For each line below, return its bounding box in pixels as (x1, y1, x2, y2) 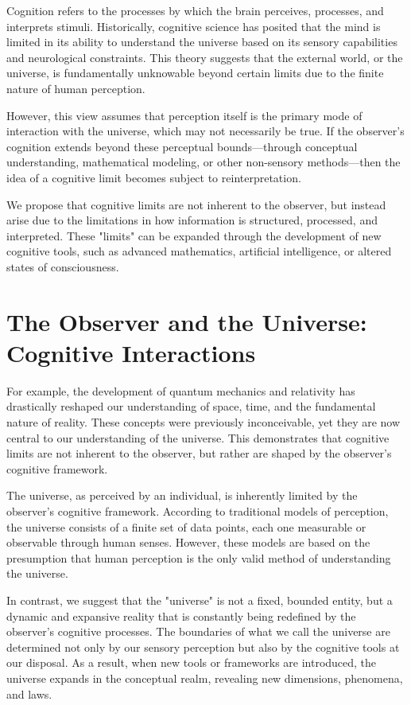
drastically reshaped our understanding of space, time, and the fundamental (6, 398, 376, 415)
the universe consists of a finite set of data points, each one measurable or (6, 518, 366, 535)
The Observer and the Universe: (6, 305, 367, 337)
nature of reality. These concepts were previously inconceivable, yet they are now (6, 414, 401, 430)
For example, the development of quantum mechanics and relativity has (6, 382, 355, 399)
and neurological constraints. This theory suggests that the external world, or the (6, 49, 403, 65)
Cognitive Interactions (6, 336, 256, 368)
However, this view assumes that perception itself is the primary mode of (6, 107, 363, 123)
